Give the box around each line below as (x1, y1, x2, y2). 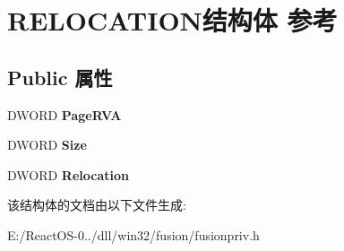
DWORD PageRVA (7, 105, 122, 124)
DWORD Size (7, 135, 87, 154)
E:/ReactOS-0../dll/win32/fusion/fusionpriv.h (7, 225, 260, 244)
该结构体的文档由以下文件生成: (7, 195, 186, 214)
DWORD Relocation (7, 165, 129, 184)
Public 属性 (7, 63, 113, 91)
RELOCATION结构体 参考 (7, 2, 338, 39)
